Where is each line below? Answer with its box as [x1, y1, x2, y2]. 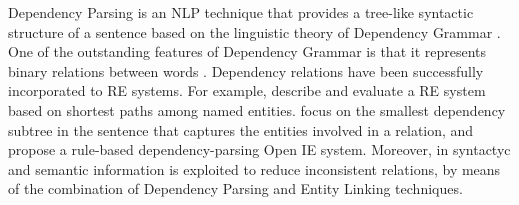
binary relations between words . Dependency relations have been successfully [8, 60, 484, 81]
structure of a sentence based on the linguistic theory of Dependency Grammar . [8, 21, 501, 42]
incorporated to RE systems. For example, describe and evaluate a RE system [8, 80, 486, 101]
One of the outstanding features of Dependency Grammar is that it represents [8, 41, 487, 62]
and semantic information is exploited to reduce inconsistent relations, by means [8, 158, 501, 179]
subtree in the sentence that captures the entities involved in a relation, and [8, 119, 474, 140]
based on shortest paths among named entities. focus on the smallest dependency [8, 99, 506, 120]
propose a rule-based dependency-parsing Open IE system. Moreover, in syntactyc [8, 139, 511, 160]
